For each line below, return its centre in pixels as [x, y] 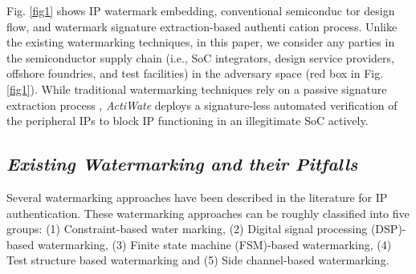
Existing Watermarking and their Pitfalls [182, 164]
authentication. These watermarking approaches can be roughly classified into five [208, 213]
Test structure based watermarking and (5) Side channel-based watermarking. [198, 260]
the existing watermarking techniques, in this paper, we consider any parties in [201, 42]
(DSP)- [388, 229]
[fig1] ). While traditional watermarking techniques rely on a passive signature [197, 89]
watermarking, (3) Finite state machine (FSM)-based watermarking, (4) [214, 244]
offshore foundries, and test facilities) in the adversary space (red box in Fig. [195, 73]
